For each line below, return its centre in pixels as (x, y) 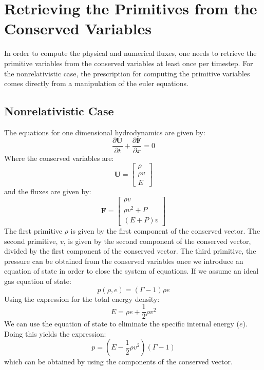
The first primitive (33, 231)
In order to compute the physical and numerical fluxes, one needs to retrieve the (130, 53)
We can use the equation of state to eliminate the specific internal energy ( (122, 324)
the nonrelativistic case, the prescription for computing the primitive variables (127, 73)
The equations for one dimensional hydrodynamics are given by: (105, 132)
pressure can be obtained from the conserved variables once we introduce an (124, 261)
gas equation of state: (38, 281)
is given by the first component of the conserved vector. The (165, 231)
